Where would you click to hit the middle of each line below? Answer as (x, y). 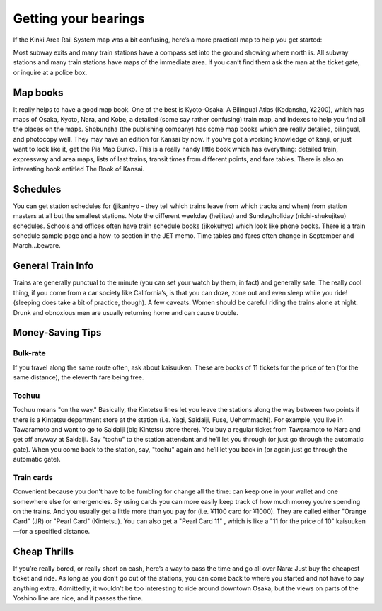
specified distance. (62, 531)
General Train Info (53, 266)
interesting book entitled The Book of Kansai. (79, 169)
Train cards (33, 477)
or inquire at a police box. (50, 72)
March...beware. (37, 246)
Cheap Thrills (44, 551)
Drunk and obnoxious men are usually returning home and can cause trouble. (126, 312)
